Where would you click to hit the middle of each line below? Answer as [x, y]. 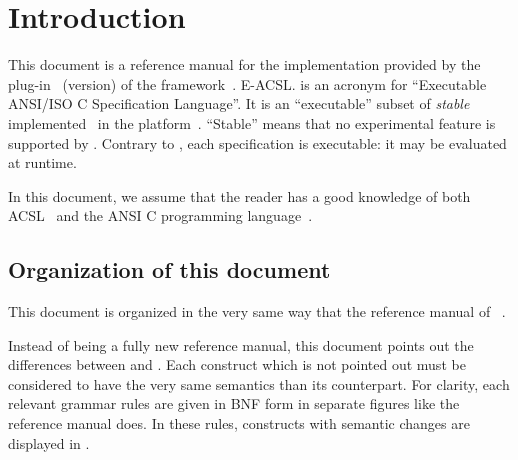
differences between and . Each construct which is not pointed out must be [237, 364]
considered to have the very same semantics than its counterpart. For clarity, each [259, 383]
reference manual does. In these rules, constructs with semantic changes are [239, 423]
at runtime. [42, 162]
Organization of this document [169, 269]
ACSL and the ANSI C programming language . [160, 215]
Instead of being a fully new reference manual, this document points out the [241, 344]
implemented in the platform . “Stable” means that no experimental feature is [252, 122]
